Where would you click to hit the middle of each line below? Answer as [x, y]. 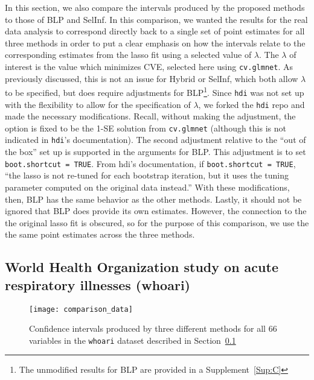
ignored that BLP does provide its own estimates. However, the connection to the [156, 211]
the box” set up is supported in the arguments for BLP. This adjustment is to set [155, 152]
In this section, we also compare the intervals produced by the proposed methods [155, 7]
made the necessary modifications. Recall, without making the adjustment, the [150, 116]
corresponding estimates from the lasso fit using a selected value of [128, 55]
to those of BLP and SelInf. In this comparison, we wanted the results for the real [156, 19]
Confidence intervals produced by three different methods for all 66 [153, 328]
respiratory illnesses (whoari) [98, 284]
